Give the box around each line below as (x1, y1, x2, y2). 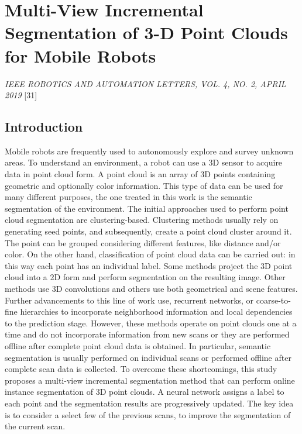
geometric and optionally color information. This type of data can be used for (5, 179, 283, 191)
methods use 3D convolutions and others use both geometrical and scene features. (5, 283, 298, 295)
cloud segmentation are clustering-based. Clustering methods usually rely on (5, 213, 279, 226)
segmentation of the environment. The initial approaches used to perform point (5, 202, 289, 214)
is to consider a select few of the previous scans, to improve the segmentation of (5, 408, 291, 421)
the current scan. (5, 420, 66, 432)
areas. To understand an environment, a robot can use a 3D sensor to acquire (5, 156, 283, 168)
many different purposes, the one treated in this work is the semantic (5, 191, 252, 203)
